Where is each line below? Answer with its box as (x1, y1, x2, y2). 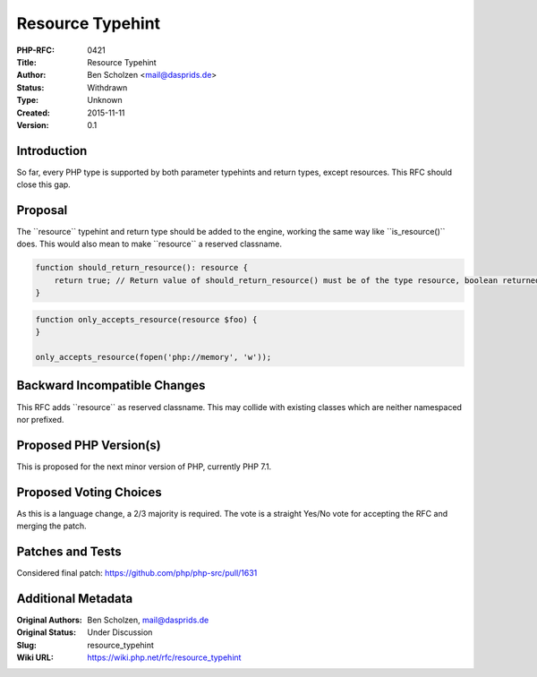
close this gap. (16, 179, 71, 190)
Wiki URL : (16, 652, 54, 663)
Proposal (16, 202, 68, 218)
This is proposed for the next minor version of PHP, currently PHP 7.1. (16, 461, 272, 472)
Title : (16, 56, 38, 67)
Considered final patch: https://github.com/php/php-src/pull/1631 (16, 568, 258, 578)
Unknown (87, 95, 123, 106)
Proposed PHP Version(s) (16, 437, 161, 452)
